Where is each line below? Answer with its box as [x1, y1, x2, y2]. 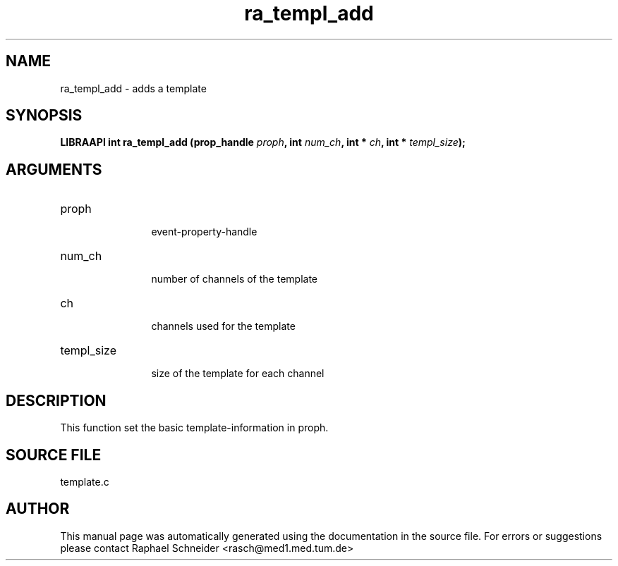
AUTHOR [6, 500, 70, 518]
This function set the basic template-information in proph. [60, 422, 329, 434]
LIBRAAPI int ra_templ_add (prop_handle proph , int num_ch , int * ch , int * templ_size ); [60, 136, 466, 149]
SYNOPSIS [6, 106, 83, 125]
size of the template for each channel [151, 367, 325, 380]
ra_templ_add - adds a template [60, 82, 207, 94]
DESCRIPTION [6, 391, 107, 410]
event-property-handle [151, 226, 257, 238]
